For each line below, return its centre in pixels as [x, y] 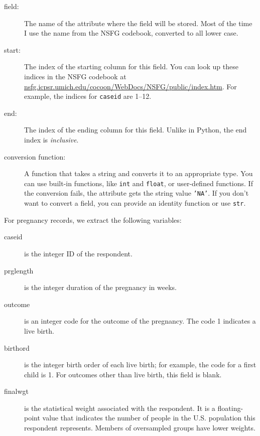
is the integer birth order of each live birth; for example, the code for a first [140, 365]
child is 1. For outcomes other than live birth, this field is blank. [123, 374]
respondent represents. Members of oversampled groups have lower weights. [140, 428]
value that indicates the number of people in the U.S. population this [149, 418]
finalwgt [17, 391]
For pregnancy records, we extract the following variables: [93, 220]
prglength [19, 270]
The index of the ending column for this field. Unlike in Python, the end [136, 130]
